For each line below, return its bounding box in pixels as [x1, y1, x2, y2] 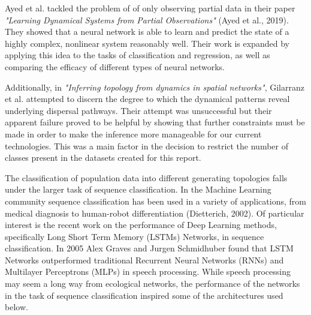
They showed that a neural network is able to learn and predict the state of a [5, 25, 289, 38]
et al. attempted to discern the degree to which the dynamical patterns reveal [5, 92, 290, 105]
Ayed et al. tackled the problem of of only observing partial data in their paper [5, 2, 295, 14]
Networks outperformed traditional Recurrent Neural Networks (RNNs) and [5, 253, 284, 266]
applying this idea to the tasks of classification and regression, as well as [5, 49, 270, 61]
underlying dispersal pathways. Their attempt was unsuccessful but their [5, 104, 272, 116]
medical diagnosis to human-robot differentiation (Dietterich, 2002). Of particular [5, 206, 304, 219]
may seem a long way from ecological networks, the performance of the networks [5, 277, 300, 290]
